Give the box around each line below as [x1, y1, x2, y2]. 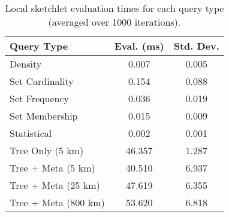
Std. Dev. [173, 39, 219, 53]
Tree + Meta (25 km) [10, 178, 100, 192]
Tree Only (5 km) [10, 143, 84, 157]
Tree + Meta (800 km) [10, 195, 105, 209]
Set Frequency [10, 91, 69, 105]
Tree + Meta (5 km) [10, 161, 95, 175]
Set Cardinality [10, 74, 74, 88]
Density [10, 57, 42, 71]
